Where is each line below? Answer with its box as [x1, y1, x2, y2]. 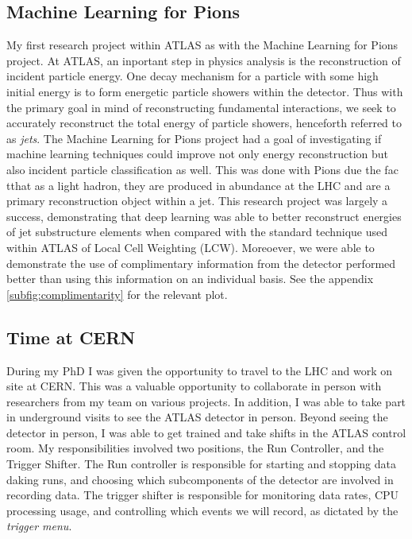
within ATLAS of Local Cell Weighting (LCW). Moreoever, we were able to [6, 238, 375, 255]
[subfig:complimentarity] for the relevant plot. [6, 285, 228, 302]
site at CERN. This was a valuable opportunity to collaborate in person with [6, 378, 382, 394]
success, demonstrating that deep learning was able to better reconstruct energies [6, 207, 402, 224]
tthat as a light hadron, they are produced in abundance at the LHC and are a [6, 176, 391, 193]
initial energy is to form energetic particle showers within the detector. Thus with [6, 83, 403, 99]
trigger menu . [6, 518, 72, 534]
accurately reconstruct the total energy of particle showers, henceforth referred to [6, 114, 402, 131]
